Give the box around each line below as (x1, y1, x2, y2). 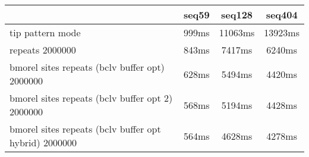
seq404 (266, 8, 298, 21)
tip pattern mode (10, 26, 81, 39)
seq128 (221, 8, 253, 21)
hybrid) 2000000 (10, 136, 77, 149)
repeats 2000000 (10, 43, 76, 56)
